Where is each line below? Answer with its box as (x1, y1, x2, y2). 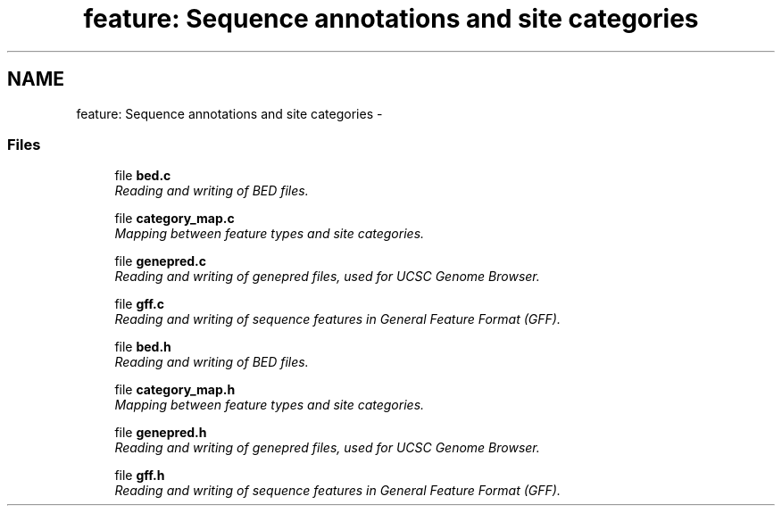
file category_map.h (114, 382, 236, 398)
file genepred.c (114, 253, 206, 269)
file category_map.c (114, 211, 235, 227)
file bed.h (114, 339, 171, 355)
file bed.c (114, 168, 171, 184)
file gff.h (114, 467, 165, 484)
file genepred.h (114, 425, 207, 441)
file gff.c (114, 296, 164, 312)
